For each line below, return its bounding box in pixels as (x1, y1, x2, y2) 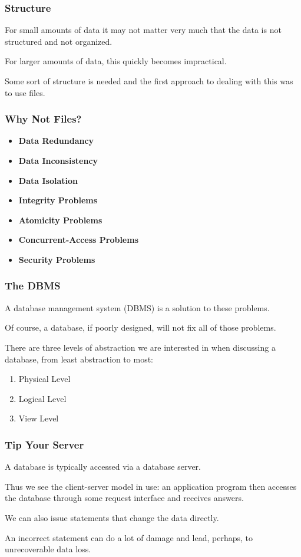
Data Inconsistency (18, 154, 98, 166)
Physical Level (18, 373, 71, 385)
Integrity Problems (18, 194, 98, 206)
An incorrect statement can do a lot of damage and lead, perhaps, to (5, 531, 253, 543)
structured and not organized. (5, 35, 113, 47)
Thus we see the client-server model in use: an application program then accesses (5, 480, 297, 492)
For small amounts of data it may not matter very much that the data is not (5, 24, 282, 36)
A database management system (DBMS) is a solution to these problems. (5, 301, 270, 314)
